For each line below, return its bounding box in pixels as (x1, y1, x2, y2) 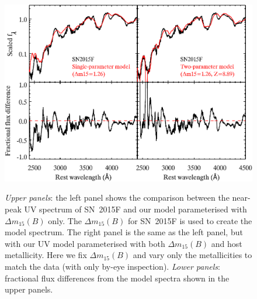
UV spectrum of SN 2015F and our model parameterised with (24, 203, 247, 215)
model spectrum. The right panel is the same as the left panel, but (5, 226, 243, 238)
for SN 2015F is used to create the (127, 214, 252, 226)
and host (211, 237, 242, 249)
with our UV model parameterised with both (5, 237, 165, 249)
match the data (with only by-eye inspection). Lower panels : (5, 260, 220, 273)
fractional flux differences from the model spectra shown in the (5, 271, 230, 284)
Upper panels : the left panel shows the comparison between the (5, 191, 230, 204)
